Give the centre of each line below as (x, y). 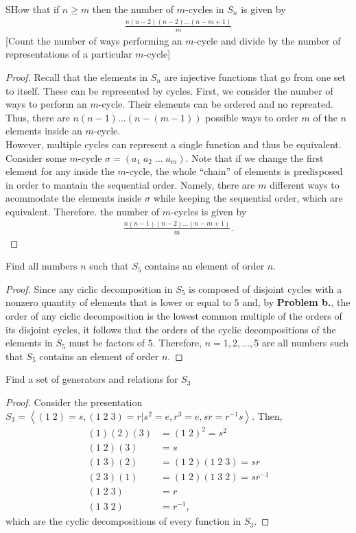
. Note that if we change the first (254, 157)
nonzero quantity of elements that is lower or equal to (118, 302)
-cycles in (205, 9)
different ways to (305, 184)
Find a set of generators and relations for (92, 379)
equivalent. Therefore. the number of (83, 211)
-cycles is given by (209, 211)
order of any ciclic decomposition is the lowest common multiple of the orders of (174, 316)
